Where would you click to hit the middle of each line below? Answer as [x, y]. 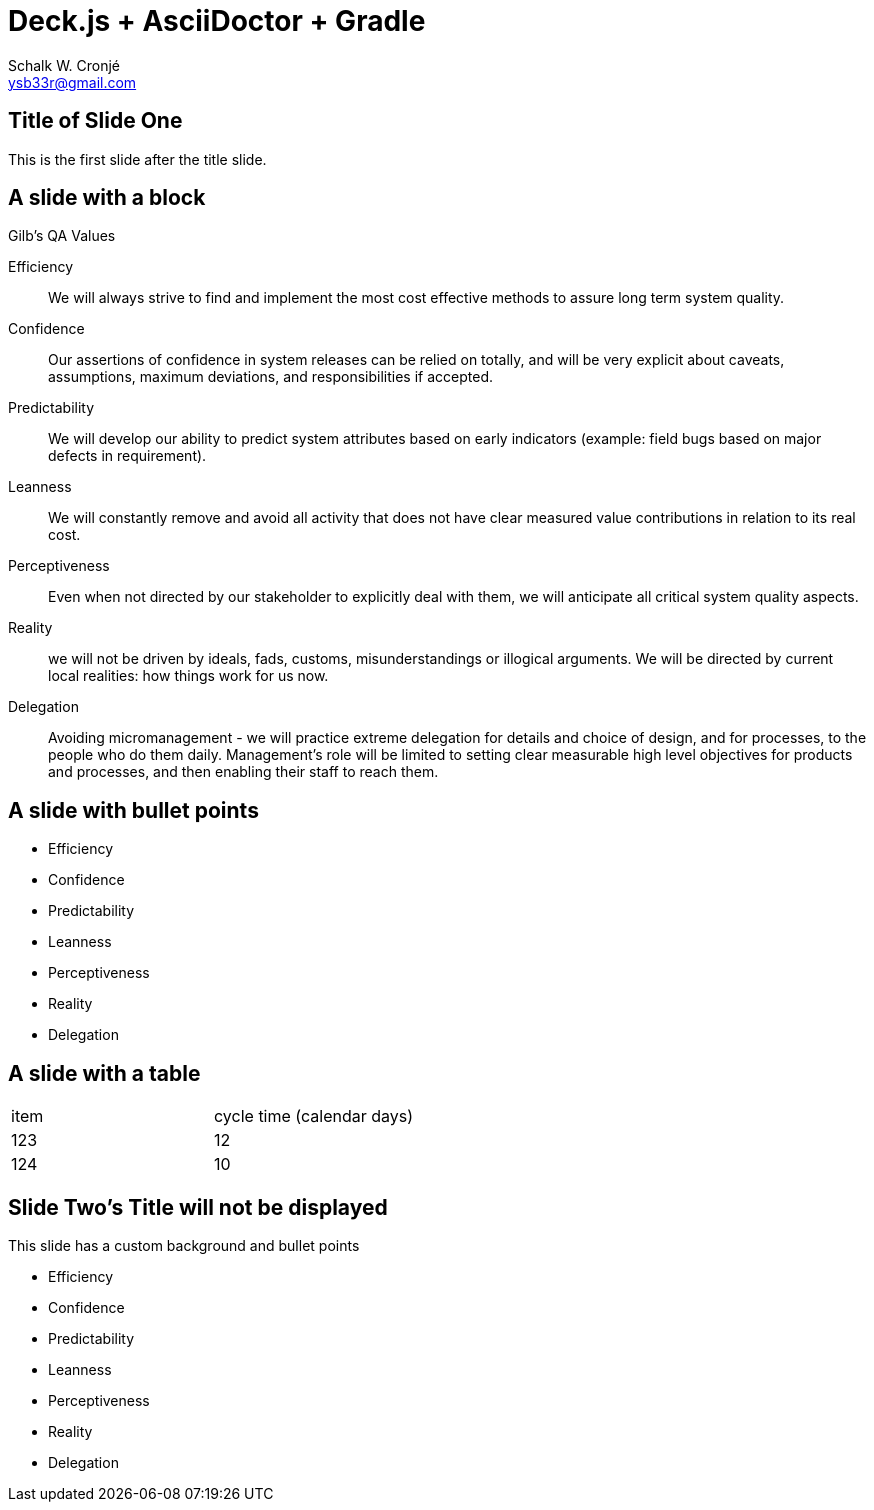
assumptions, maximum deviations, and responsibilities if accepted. [270, 377]
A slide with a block [107, 198]
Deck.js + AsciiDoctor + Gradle [217, 21]
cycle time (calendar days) [314, 1116]
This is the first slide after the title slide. [137, 159]
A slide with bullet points [133, 810]
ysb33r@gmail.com [72, 82]
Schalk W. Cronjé [64, 65]
